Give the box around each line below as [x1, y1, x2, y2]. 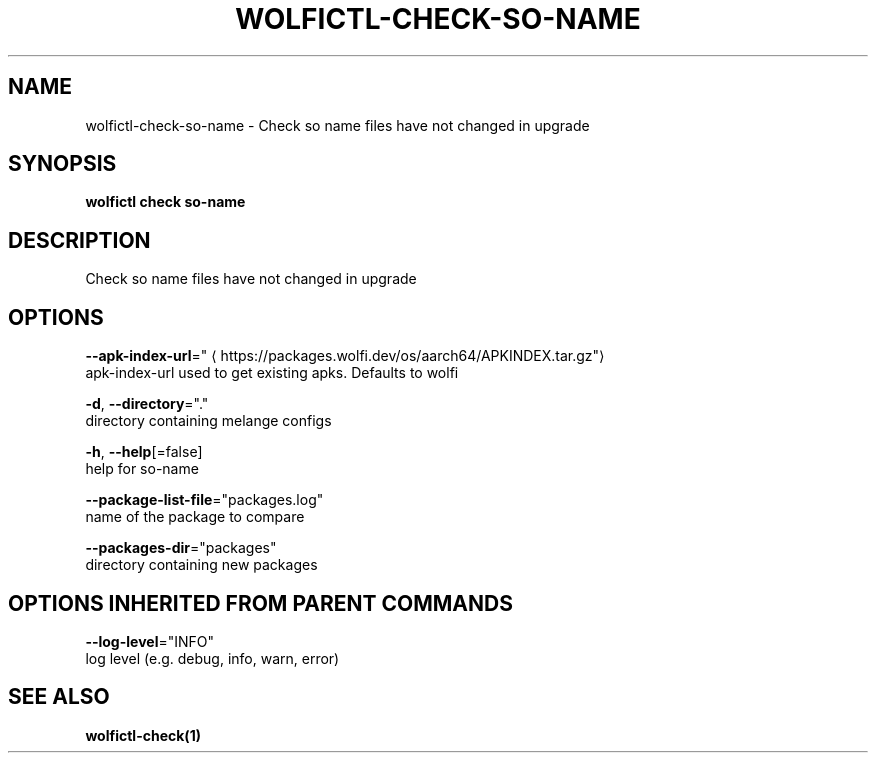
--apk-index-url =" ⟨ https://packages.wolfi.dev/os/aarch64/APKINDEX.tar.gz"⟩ [85, 347, 605, 365]
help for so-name [85, 460, 199, 478]
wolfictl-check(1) [85, 726, 201, 744]
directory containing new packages [85, 556, 318, 574]
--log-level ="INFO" [85, 632, 215, 650]
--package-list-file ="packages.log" [85, 491, 324, 509]
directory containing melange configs [85, 412, 332, 430]
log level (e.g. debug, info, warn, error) [85, 649, 340, 667]
